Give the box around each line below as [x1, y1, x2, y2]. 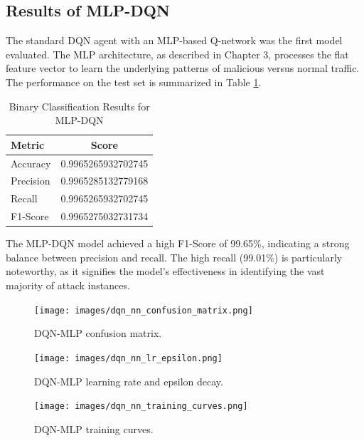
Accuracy [11, 155, 51, 170]
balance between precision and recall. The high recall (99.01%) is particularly [6, 249, 343, 264]
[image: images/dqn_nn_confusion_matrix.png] [34, 305, 253, 316]
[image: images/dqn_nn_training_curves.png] [34, 401, 248, 412]
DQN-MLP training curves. [34, 421, 154, 436]
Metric [11, 137, 45, 152]
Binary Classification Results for [9, 98, 150, 113]
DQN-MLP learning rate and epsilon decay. [34, 373, 223, 388]
